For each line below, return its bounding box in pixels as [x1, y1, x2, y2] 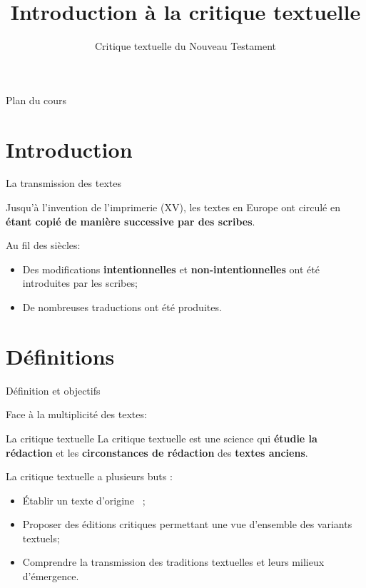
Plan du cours [6, 92, 67, 107]
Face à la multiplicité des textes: [6, 407, 147, 422]
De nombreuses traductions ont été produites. [22, 300, 222, 314]
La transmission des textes [6, 176, 121, 191]
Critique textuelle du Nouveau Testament [94, 39, 277, 54]
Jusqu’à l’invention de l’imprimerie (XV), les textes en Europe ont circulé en [6, 200, 340, 215]
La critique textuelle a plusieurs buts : [6, 469, 173, 484]
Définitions [6, 341, 115, 370]
